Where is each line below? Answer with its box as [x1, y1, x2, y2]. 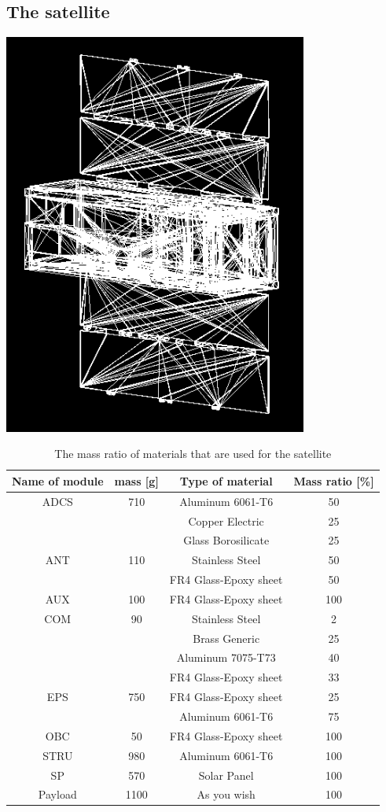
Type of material [179, 472, 273, 489]
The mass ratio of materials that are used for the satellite [54, 445, 332, 462]
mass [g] [114, 472, 159, 489]
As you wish [197, 786, 255, 803]
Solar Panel [198, 766, 254, 783]
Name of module [12, 472, 104, 489]
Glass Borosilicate [183, 532, 270, 548]
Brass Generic [193, 629, 260, 646]
